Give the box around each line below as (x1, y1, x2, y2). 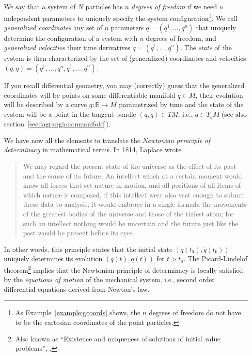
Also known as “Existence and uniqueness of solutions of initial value (15, 333, 220, 343)
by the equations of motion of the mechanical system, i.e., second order (4, 274, 215, 285)
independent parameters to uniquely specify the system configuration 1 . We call (4, 11, 238, 23)
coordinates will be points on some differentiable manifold (4, 89, 175, 100)
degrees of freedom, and (146, 33, 217, 43)
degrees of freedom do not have (149, 307, 241, 318)
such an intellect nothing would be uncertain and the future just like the (23, 218, 238, 228)
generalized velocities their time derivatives (4, 42, 130, 53)
